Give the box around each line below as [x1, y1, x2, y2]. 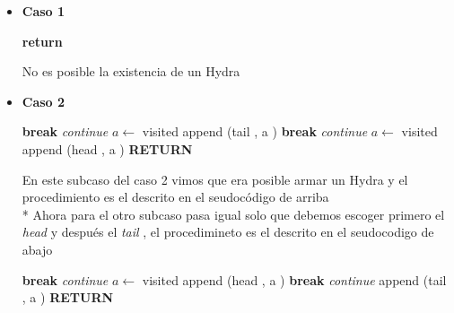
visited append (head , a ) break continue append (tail [142, 270, 447, 289]
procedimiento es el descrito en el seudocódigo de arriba [22, 187, 329, 206]
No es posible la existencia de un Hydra [22, 62, 240, 81]
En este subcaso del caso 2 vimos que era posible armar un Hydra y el [22, 170, 408, 188]
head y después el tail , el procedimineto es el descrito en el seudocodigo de [22, 222, 434, 241]
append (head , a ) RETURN [22, 139, 193, 158]
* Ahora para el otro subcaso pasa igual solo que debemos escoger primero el [22, 204, 445, 223]
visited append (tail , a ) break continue [142, 122, 368, 141]
